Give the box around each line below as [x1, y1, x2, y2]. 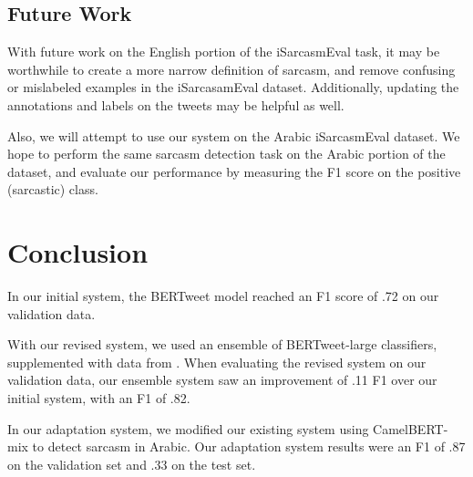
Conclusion [7, 233, 149, 271]
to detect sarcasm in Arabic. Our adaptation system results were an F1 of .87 [32, 437, 466, 456]
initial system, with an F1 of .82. [7, 389, 190, 408]
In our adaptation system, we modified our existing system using [7, 419, 369, 438]
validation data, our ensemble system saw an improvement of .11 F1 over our [7, 370, 437, 389]
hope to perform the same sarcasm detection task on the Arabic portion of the [7, 144, 446, 163]
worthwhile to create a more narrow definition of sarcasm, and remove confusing [7, 59, 456, 78]
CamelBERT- [373, 419, 448, 438]
